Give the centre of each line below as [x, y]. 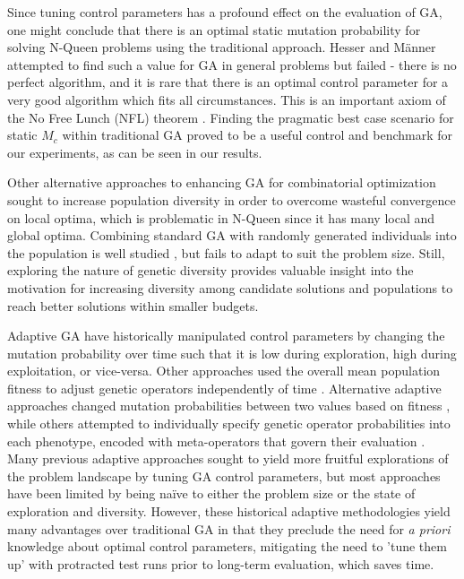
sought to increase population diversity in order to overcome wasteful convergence [232, 199]
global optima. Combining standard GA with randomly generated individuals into [232, 235]
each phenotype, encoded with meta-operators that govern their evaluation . [216, 441]
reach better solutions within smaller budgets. [133, 305]
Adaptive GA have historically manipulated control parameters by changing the [226, 336]
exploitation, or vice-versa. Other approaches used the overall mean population [224, 371]
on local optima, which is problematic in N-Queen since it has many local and [221, 217]
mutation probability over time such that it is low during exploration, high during [232, 353]
